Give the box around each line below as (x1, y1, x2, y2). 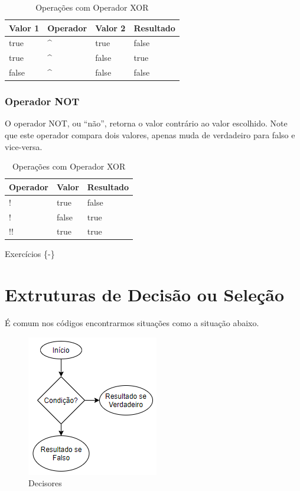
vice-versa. (5, 140, 43, 152)
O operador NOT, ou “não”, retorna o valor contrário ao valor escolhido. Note (5, 117, 288, 129)
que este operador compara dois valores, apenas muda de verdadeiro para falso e (5, 129, 295, 141)
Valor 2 (95, 21, 126, 34)
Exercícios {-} (5, 248, 55, 260)
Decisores (28, 477, 62, 489)
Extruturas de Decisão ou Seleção (5, 282, 284, 307)
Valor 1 (9, 21, 40, 34)
